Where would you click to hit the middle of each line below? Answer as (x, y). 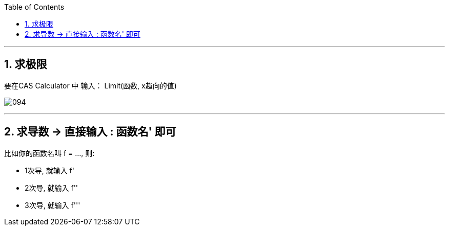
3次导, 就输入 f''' (53, 205)
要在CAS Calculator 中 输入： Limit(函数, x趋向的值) (90, 85)
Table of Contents (34, 7)
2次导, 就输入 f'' (52, 188)
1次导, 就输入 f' (49, 170)
